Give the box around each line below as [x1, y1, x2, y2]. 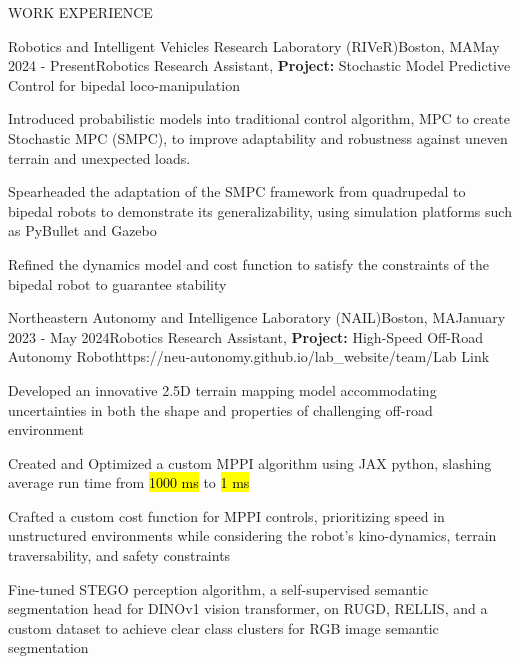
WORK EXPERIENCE [8, 2, 153, 22]
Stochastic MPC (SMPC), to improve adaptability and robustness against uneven [8, 127, 508, 148]
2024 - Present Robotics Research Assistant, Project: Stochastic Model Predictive [8, 55, 511, 76]
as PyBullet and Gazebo [8, 220, 157, 241]
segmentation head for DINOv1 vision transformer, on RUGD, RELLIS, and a [8, 598, 488, 619]
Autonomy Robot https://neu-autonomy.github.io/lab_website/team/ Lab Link [8, 346, 490, 367]
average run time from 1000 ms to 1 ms [8, 472, 250, 493]
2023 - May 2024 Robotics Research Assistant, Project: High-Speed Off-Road [8, 326, 483, 347]
